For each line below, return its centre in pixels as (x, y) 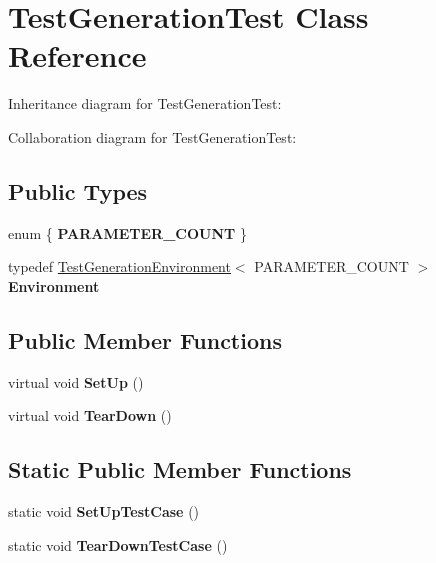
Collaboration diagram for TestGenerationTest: (152, 136)
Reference (77, 55)
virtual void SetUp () (76, 381)
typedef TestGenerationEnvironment (119, 266)
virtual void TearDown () (90, 415)
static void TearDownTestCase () (118, 544)
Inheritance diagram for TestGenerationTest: (145, 103)
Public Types (78, 190)
